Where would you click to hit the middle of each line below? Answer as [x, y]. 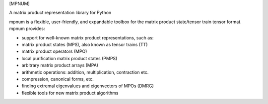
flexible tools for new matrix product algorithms [70, 93]
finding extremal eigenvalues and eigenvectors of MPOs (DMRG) [88, 86]
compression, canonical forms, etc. [58, 79]
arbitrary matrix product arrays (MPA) [60, 65]
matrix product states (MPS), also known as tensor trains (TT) [85, 44]
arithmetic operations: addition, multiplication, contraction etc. [85, 72]
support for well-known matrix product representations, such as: [88, 37]
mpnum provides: [27, 29]
